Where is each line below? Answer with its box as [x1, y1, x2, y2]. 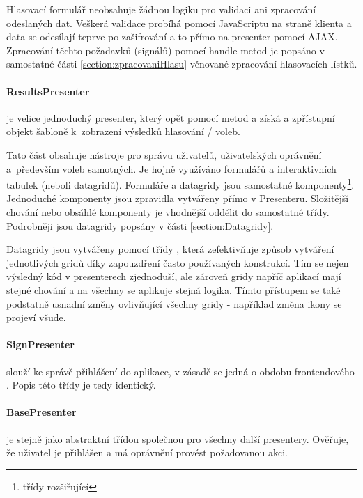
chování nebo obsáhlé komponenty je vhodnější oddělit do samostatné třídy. [6, 204, 330, 219]
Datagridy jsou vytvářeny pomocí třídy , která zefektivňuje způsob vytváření [6, 242, 334, 256]
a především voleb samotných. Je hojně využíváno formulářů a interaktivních [6, 161, 337, 176]
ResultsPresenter [6, 84, 90, 98]
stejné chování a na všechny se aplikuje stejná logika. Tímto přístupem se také [6, 282, 341, 297]
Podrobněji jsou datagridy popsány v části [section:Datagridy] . [6, 218, 274, 233]
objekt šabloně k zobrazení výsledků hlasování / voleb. [6, 124, 240, 139]
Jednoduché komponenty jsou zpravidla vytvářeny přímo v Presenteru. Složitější [6, 191, 349, 205]
